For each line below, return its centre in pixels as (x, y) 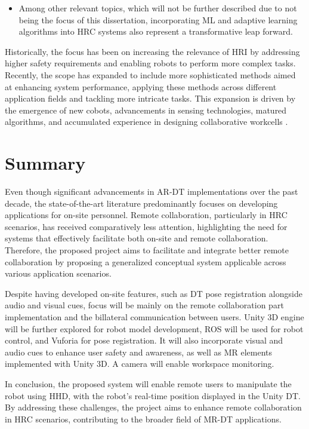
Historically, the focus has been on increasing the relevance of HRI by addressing (152, 51)
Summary (45, 163)
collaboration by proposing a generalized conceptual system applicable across (146, 261)
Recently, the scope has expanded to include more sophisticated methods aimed (150, 74)
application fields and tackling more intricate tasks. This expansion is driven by (150, 98)
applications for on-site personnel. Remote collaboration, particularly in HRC (146, 215)
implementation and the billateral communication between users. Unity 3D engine (154, 317)
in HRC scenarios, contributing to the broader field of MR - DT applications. (143, 419)
